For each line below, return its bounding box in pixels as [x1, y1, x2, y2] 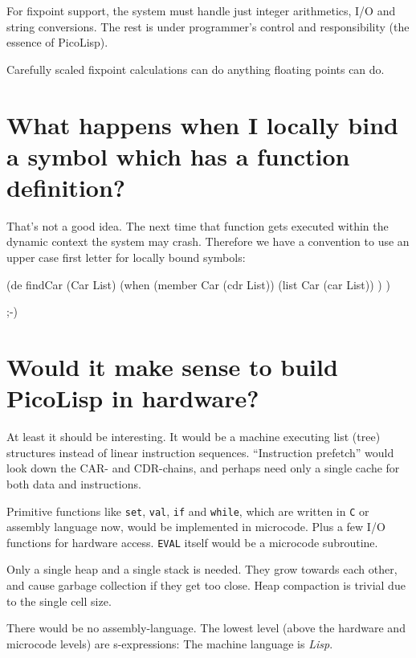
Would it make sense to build [6, 350, 338, 383]
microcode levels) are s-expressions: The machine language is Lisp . [6, 635, 333, 652]
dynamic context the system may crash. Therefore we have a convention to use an [6, 233, 410, 250]
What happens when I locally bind [6, 108, 398, 141]
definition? [6, 170, 126, 203]
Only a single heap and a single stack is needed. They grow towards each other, [6, 561, 398, 578]
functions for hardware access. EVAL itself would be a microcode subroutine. [6, 533, 378, 550]
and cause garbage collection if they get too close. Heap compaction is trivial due [6, 577, 406, 594]
